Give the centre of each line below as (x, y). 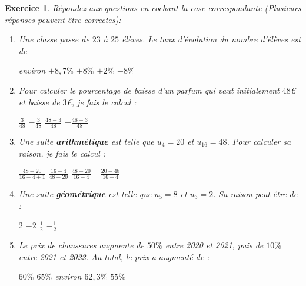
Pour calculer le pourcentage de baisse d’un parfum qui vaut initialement (149, 90)
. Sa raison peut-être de (255, 194)
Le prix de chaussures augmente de (81, 245)
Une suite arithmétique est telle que (86, 141)
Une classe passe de (54, 39)
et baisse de (39, 102)
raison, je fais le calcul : (62, 153)
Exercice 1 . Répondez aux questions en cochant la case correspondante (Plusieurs (153, 8)
